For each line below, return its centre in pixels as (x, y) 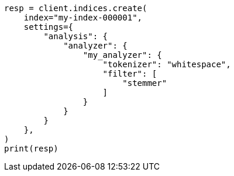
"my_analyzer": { (122, 55)
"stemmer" (145, 83)
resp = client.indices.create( (76, 8)
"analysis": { (76, 36)
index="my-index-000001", (83, 18)
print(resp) (31, 149)
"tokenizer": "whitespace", (167, 64)
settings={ (49, 27)
